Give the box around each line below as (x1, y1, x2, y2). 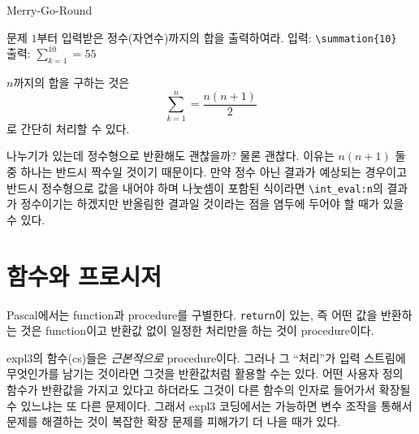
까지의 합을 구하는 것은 (13, 74, 130, 91)
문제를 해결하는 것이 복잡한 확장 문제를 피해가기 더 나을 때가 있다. (6, 413, 341, 430)
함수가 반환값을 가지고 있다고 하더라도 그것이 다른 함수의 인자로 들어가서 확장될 (6, 380, 411, 397)
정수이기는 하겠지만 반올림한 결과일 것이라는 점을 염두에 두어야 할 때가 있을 (20, 195, 404, 212)
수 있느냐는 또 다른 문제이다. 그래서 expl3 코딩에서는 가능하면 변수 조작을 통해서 (6, 397, 413, 414)
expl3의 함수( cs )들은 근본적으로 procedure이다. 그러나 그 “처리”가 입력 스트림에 (6, 349, 406, 366)
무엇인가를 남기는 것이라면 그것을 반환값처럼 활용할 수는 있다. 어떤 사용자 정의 (6, 365, 404, 382)
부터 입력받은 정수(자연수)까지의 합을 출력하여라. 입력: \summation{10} (37, 28, 397, 46)
